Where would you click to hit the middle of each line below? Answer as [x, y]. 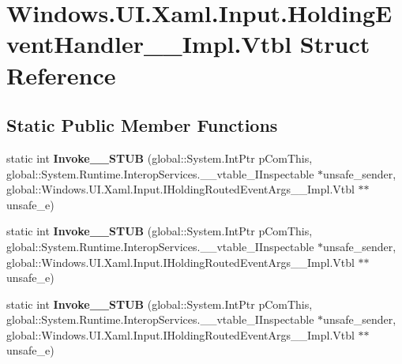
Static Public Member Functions [142, 125]
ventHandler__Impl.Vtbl [149, 44]
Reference [61, 75]
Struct [335, 44]
